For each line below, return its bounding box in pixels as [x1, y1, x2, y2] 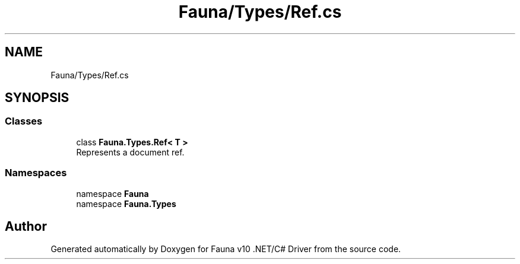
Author [5, 218, 47, 234]
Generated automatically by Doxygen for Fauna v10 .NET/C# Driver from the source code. [50, 244, 401, 255]
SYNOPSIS [5, 90, 69, 106]
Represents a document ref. [76, 147, 185, 157]
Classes [5, 115, 43, 128]
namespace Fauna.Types [76, 198, 176, 209]
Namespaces [5, 167, 67, 179]
